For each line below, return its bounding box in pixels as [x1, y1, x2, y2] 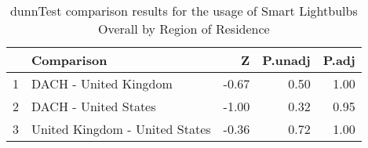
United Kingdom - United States [31, 120, 211, 138]
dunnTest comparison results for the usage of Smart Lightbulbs [9, 2, 358, 20]
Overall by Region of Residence [97, 20, 270, 38]
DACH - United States [31, 97, 156, 115]
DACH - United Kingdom [31, 74, 173, 92]
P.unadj [262, 51, 311, 69]
